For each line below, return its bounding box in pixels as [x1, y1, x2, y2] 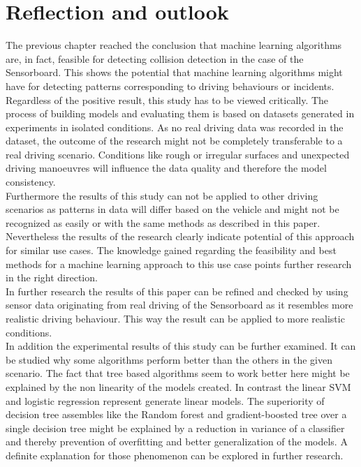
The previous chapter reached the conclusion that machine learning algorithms [6, 38, 342, 52]
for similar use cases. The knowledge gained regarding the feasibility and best [6, 243, 337, 258]
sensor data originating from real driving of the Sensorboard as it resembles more [6, 297, 353, 312]
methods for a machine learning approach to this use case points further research [6, 256, 352, 271]
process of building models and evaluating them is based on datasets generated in [6, 106, 355, 121]
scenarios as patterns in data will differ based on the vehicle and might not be [6, 202, 339, 216]
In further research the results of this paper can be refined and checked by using [6, 283, 348, 298]
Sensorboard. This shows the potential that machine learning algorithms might [6, 65, 343, 80]
